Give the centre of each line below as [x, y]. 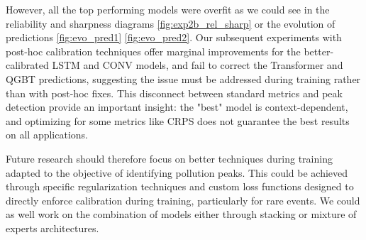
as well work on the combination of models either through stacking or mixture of [181, 214]
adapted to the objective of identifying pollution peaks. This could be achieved [177, 172]
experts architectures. [52, 228]
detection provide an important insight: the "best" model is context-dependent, [177, 107]
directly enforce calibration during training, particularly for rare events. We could [183, 200]
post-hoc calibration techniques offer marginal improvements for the [153, 51]
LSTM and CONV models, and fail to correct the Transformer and [198, 65]
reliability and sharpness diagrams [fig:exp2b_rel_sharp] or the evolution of [171, 23]
